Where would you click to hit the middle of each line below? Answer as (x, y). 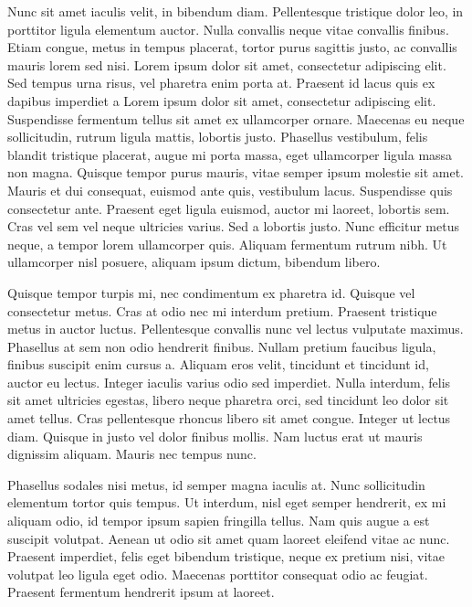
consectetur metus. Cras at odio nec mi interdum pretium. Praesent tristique (222, 310)
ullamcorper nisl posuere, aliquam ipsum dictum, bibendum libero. (194, 262)
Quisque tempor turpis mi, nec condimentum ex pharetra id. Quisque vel (211, 292)
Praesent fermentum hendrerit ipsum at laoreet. (141, 592)
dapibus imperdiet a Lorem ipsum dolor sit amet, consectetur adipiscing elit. (222, 100)
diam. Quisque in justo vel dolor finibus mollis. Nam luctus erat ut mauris (215, 436)
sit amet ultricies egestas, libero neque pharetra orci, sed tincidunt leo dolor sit (228, 400)
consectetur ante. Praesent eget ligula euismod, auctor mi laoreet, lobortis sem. (229, 208)
